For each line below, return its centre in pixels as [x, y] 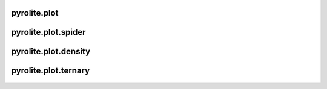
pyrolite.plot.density [51, 51]
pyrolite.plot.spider [48, 32]
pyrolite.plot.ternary [51, 71]
